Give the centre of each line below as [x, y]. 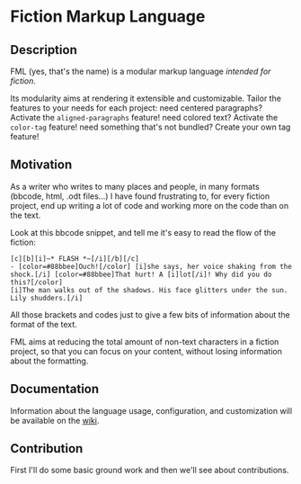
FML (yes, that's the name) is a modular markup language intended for [141, 71]
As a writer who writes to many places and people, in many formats [135, 186]
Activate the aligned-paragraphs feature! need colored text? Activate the [144, 117]
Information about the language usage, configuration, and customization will [151, 410]
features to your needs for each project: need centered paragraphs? [137, 108]
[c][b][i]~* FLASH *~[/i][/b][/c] [75, 258]
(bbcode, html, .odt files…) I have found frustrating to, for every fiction [140, 196]
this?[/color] [37, 282]
